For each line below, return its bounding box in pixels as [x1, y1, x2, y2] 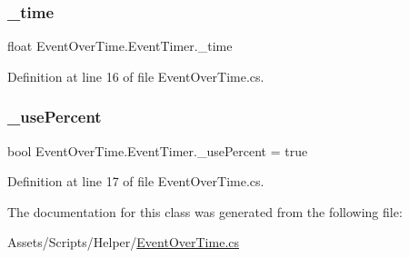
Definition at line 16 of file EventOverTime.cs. [7, 66, 264, 85]
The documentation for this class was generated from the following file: [7, 202, 403, 221]
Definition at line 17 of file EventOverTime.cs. [7, 172, 264, 191]
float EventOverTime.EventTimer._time [7, 36, 233, 55]
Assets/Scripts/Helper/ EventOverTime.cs [7, 233, 240, 252]
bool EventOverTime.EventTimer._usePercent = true [7, 141, 308, 160]
